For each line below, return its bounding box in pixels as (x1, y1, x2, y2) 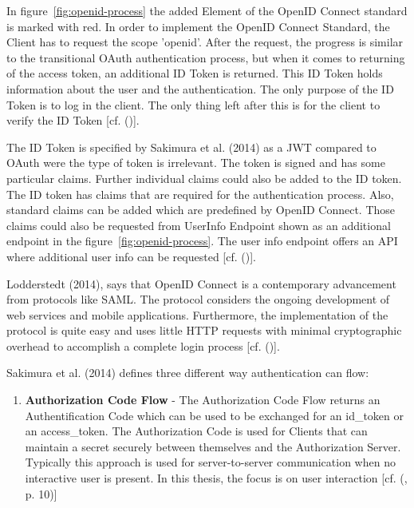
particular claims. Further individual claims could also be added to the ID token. (6, 169, 402, 186)
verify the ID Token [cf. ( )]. (6, 112, 140, 129)
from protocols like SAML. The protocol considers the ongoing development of (6, 291, 390, 308)
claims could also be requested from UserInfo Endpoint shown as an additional (6, 216, 391, 233)
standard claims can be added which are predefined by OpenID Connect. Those (6, 201, 396, 218)
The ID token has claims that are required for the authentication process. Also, (6, 185, 394, 202)
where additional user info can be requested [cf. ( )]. (6, 248, 256, 264)
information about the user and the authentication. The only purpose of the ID (6, 80, 394, 97)
